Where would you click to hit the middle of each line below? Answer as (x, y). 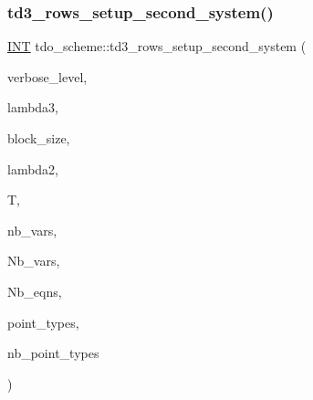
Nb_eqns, (35, 291)
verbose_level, (47, 76)
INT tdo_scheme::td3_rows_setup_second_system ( (157, 46)
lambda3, (33, 107)
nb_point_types (53, 353)
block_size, (39, 138)
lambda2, (33, 168)
